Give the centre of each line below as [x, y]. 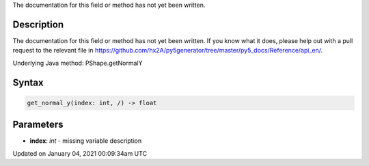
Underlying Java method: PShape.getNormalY [78, 63]
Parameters [38, 125]
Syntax [28, 82]
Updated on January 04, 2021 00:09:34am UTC [80, 153]
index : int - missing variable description [86, 141]
